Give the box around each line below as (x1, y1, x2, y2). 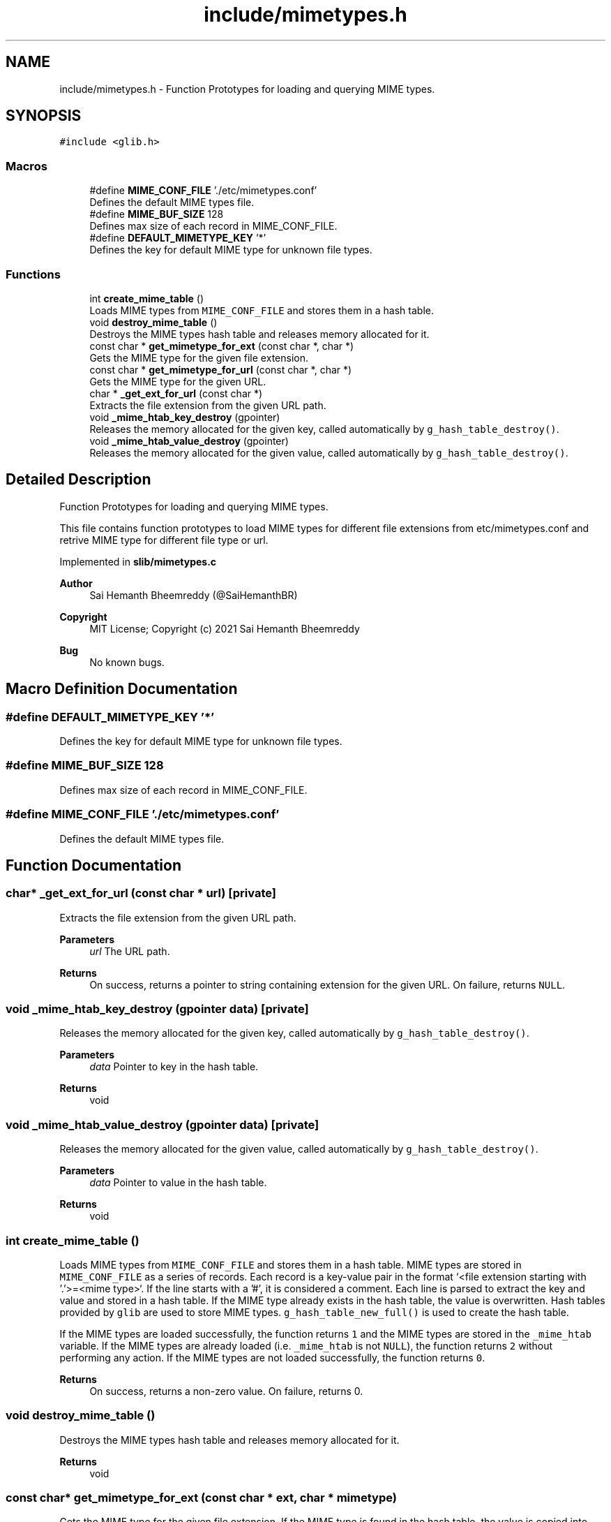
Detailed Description (6, 471, 151, 489)
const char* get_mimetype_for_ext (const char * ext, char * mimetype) (6, 1491, 397, 1505)
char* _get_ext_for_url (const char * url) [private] (6, 886, 276, 901)
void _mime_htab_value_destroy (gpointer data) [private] (6, 1117, 319, 1132)
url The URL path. (89, 945, 170, 957)
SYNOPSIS (6, 107, 82, 125)
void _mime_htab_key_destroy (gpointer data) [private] (6, 1002, 309, 1017)
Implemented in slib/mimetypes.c (59, 555, 217, 568)
